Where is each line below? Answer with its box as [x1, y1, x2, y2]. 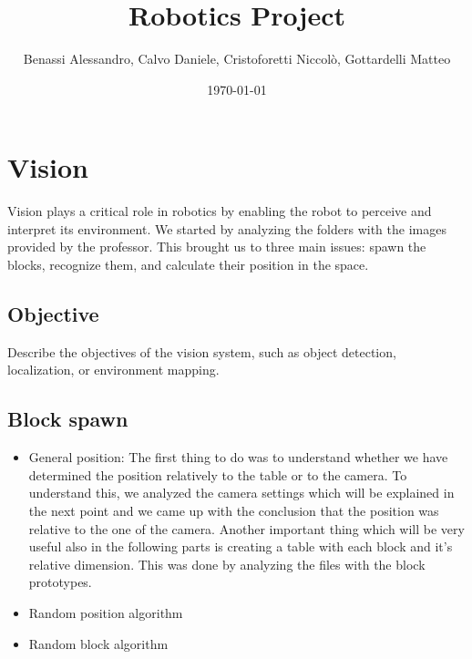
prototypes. [28, 572, 92, 592]
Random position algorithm [28, 602, 183, 622]
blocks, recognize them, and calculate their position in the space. [7, 255, 369, 274]
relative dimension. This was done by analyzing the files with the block [28, 554, 426, 573]
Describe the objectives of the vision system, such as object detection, [7, 342, 396, 361]
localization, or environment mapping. [7, 360, 220, 379]
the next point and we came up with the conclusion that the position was [28, 501, 439, 520]
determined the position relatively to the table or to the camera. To [28, 465, 407, 484]
